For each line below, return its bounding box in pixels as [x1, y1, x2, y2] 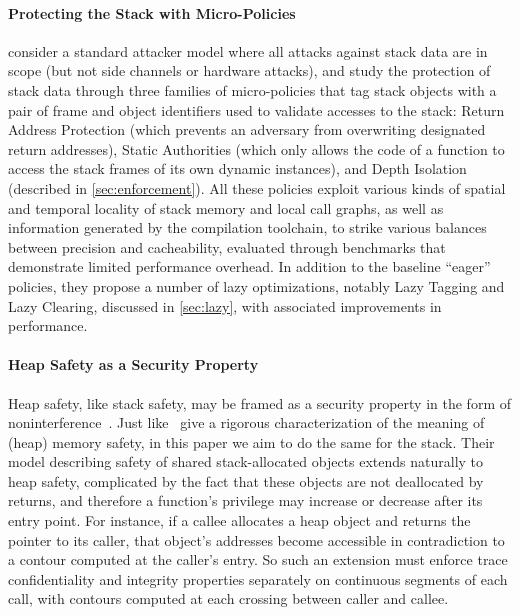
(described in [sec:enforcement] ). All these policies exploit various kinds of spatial [8, 177, 506, 198]
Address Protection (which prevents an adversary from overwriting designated [8, 119, 486, 140]
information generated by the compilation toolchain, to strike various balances [8, 217, 487, 238]
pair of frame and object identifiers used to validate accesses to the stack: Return [8, 99, 505, 120]
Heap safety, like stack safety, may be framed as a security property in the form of [8, 392, 511, 413]
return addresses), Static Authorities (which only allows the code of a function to [8, 138, 505, 159]
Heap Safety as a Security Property [8, 354, 259, 375]
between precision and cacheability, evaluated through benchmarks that [8, 236, 446, 257]
